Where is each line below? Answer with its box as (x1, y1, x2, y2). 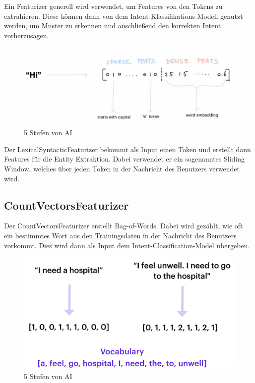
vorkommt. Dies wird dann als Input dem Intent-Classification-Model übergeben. (4, 240, 250, 250)
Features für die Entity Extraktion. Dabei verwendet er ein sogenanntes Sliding (4, 154, 245, 164)
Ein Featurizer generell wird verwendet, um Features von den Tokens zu (4, 1, 223, 11)
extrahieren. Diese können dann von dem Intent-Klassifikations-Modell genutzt (4, 10, 243, 21)
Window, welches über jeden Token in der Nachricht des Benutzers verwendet (4, 163, 240, 173)
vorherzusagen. (4, 30, 49, 40)
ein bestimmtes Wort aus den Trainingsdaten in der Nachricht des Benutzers (4, 230, 237, 240)
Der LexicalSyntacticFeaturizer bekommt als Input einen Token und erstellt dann (4, 144, 251, 154)
